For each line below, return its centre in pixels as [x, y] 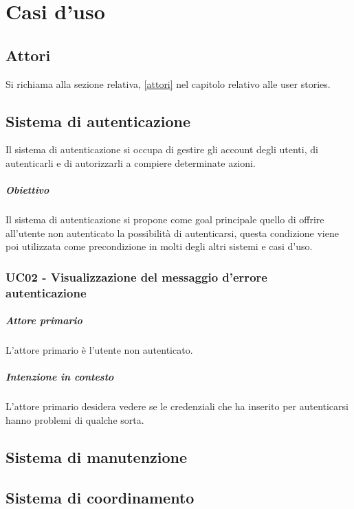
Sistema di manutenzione [97, 456]
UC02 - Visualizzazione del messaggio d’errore [136, 276]
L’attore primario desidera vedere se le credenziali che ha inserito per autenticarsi [177, 406]
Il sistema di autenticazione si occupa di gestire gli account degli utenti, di [162, 149]
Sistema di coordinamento [100, 497]
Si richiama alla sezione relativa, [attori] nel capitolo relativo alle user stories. [168, 83]
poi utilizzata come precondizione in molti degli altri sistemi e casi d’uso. [159, 246]
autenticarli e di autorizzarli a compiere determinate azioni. [131, 162]
